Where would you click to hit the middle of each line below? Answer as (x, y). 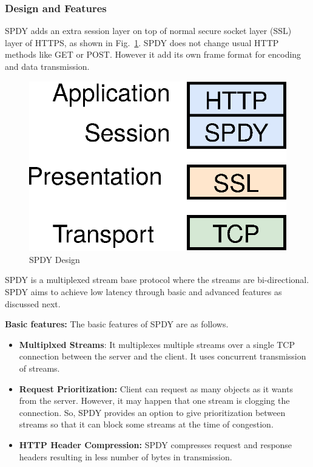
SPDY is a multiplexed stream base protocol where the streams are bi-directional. (157, 280)
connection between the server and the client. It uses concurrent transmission (163, 356)
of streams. (39, 368)
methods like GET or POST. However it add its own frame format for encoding (153, 54)
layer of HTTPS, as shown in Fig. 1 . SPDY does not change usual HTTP (142, 42)
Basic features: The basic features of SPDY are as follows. (117, 324)
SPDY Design (55, 259)
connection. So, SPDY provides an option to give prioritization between (152, 412)
